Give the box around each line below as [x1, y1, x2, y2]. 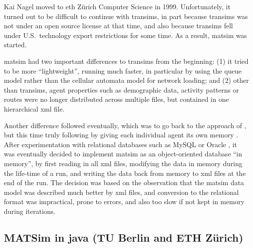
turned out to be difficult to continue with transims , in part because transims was [4, 11, 248, 21]
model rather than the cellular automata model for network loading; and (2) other [4, 75, 249, 85]
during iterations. [4, 206, 55, 216]
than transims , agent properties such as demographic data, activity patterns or [4, 84, 239, 95]
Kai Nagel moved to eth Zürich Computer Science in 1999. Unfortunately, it [4, 1, 231, 11]
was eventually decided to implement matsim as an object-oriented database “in [4, 149, 242, 159]
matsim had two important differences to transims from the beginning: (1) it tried [4, 56, 249, 66]
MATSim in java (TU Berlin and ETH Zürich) [4, 229, 243, 245]
